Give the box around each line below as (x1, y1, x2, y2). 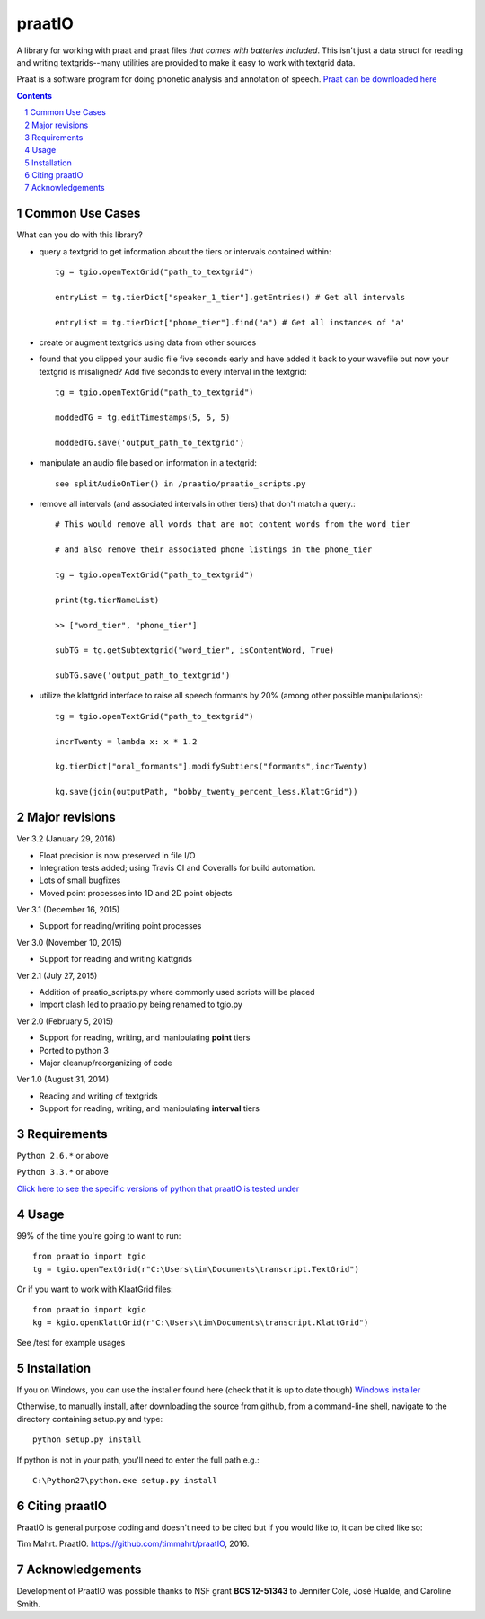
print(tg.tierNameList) (55, 594, 160, 605)
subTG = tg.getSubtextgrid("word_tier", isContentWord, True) (55, 645, 335, 655)
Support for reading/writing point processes (39, 921, 202, 931)
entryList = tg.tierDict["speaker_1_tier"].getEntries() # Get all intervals (55, 292, 406, 302)
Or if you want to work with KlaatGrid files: (16, 1284, 174, 1294)
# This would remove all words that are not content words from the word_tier (55, 520, 410, 529)
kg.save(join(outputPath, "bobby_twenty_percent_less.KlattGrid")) (55, 787, 358, 797)
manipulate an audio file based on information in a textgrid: (39, 458, 258, 468)
